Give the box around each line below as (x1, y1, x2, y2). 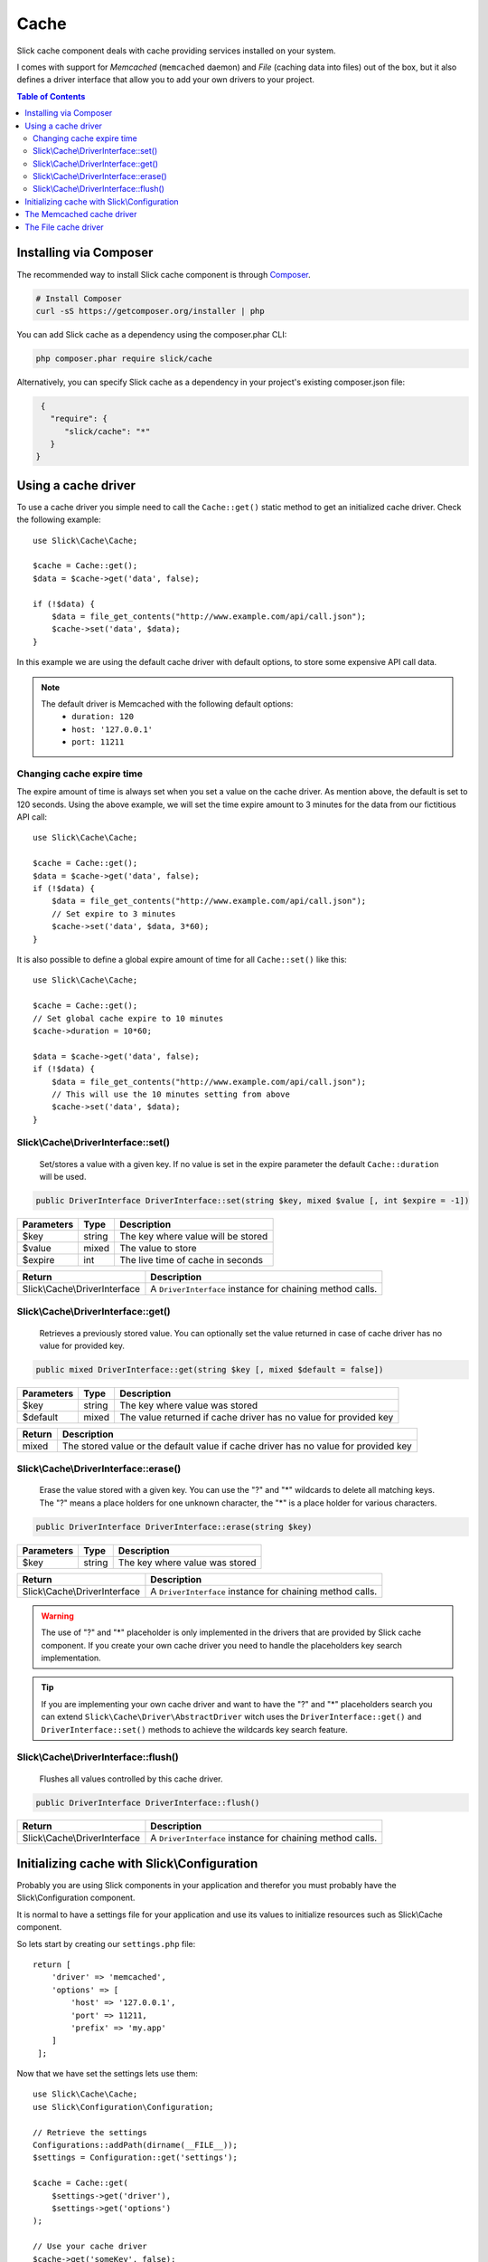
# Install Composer (35, 293, 122, 303)
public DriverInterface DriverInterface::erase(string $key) (35, 1521, 313, 1532)
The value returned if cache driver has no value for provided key (118, 1411, 394, 1423)
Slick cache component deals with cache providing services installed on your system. (16, 45, 336, 56)
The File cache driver (24, 222, 104, 233)
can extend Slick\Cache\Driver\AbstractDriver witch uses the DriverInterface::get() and (41, 1711, 422, 1723)
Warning (41, 1611, 74, 1621)
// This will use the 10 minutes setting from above (51, 1088, 291, 1099)
